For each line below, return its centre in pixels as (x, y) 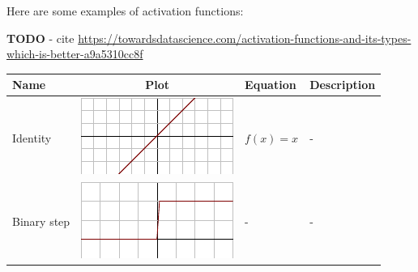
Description (343, 85)
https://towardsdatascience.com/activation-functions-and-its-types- (245, 38)
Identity (32, 137)
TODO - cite (41, 38)
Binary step (41, 221)
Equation (271, 85)
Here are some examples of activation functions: (125, 11)
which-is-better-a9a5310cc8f (75, 54)
